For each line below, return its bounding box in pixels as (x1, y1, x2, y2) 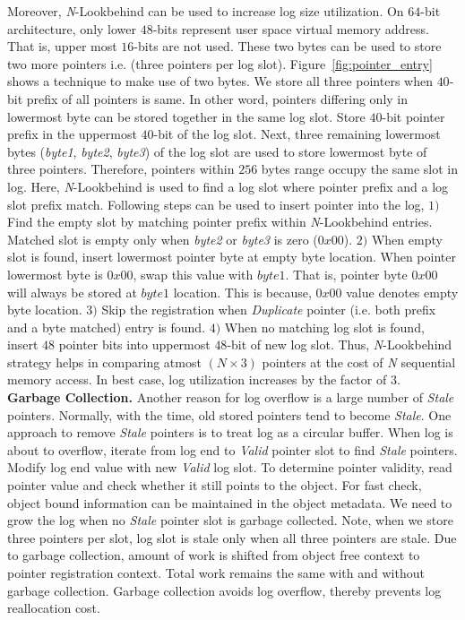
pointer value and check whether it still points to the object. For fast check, (7, 476, 422, 495)
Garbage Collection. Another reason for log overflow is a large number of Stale (7, 388, 454, 407)
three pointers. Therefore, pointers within (7, 159, 235, 178)
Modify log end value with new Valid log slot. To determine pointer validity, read (7, 458, 452, 477)
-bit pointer (382, 107, 445, 125)
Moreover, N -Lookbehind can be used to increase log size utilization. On (7, 2, 404, 20)
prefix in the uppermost (7, 125, 137, 143)
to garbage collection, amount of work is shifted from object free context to (7, 546, 420, 564)
